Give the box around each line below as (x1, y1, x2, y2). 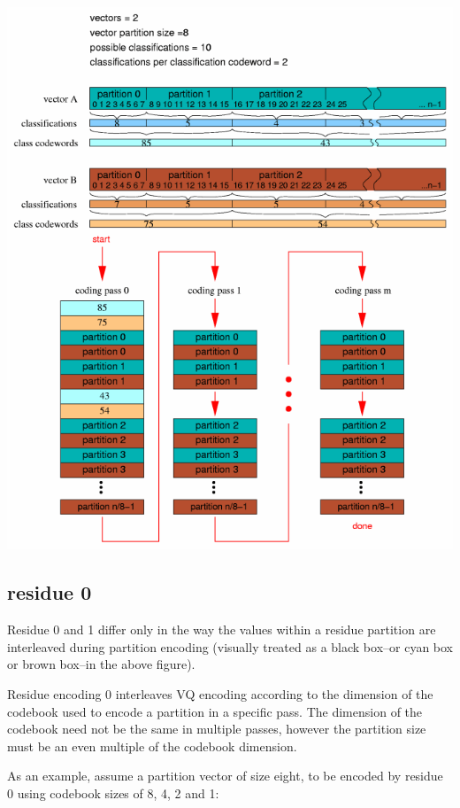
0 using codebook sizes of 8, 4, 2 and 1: (7, 783, 219, 802)
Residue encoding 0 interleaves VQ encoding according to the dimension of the (7, 685, 433, 703)
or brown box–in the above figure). (7, 655, 195, 673)
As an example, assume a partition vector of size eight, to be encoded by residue (7, 766, 443, 785)
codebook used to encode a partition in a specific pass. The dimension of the (7, 702, 423, 720)
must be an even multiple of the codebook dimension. (7, 736, 297, 755)
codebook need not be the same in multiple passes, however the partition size (7, 719, 426, 738)
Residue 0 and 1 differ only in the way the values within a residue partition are (7, 620, 436, 639)
